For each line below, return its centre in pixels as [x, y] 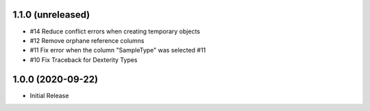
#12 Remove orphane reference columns [87, 40]
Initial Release [49, 95]
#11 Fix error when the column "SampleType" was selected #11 [118, 50]
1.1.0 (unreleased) [51, 15]
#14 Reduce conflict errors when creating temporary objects [115, 31]
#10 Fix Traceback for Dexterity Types [84, 60]
